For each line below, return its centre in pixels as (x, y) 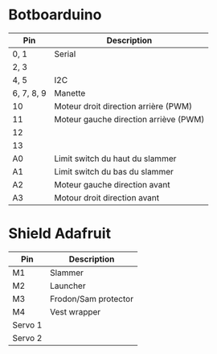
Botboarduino (55, 15)
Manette (70, 93)
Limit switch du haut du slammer (115, 158)
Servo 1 (27, 325)
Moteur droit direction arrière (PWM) (123, 106)
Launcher (68, 286)
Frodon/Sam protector (92, 298)
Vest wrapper (75, 311)
